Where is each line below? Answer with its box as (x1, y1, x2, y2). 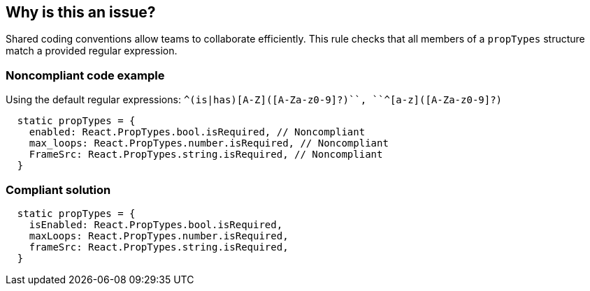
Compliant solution (6, 182, 111, 197)
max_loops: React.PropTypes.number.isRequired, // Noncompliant (29, 137, 389, 149)
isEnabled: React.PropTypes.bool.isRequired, (29, 218, 283, 230)
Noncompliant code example (6, 68, 165, 82)
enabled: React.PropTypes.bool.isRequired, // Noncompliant (29, 126, 366, 138)
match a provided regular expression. (6, 45, 178, 57)
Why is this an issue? (6, 3, 156, 21)
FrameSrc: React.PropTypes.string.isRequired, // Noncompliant (29, 149, 383, 161)
